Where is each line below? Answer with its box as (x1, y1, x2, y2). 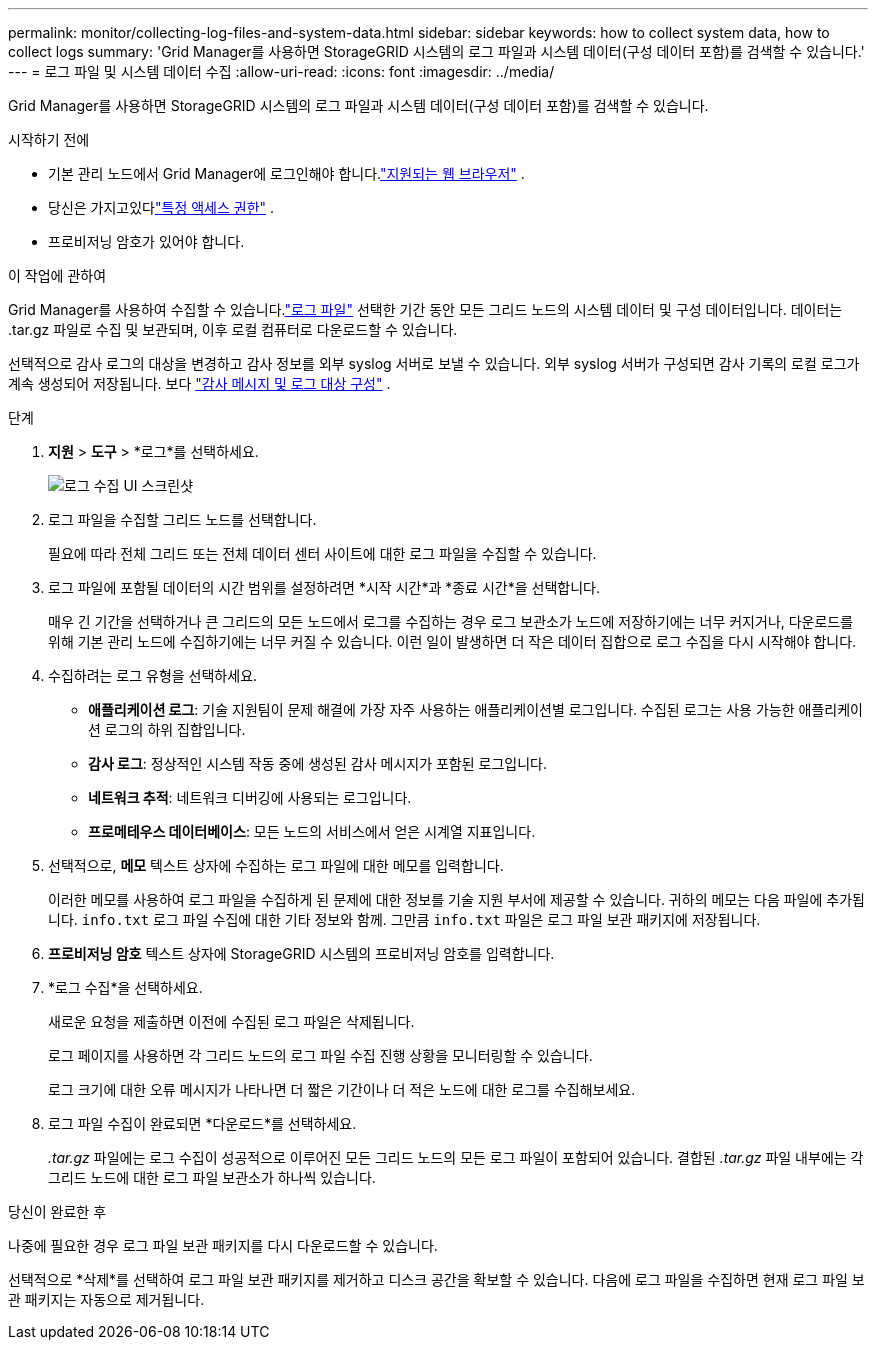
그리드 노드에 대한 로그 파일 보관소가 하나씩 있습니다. (48, 1169, 376, 1186)
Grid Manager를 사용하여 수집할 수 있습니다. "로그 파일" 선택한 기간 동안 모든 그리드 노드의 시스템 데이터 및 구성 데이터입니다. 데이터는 (8, 301, 843, 318)
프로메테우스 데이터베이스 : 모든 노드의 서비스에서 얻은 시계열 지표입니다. (88, 823, 536, 840)
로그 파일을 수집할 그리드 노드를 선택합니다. (48, 511, 317, 528)
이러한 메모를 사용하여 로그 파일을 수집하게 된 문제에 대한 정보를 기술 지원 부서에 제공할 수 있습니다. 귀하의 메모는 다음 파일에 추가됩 (48, 891, 865, 908)
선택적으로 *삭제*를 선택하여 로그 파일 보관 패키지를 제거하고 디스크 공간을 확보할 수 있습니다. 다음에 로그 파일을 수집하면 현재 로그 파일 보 (8, 1271, 865, 1288)
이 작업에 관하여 (8, 267, 107, 284)
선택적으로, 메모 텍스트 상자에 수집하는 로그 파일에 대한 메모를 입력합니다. (48, 857, 504, 874)
